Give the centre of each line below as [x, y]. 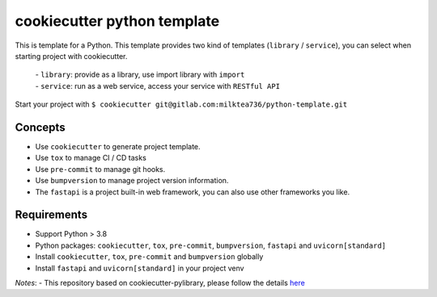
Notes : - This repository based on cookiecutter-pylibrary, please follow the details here [160, 283]
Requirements [51, 215]
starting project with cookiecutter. [71, 56]
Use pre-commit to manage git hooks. [100, 169]
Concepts [40, 127]
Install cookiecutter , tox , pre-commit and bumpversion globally [149, 257]
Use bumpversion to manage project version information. [132, 181]
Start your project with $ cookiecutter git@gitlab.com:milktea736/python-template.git [181, 104]
